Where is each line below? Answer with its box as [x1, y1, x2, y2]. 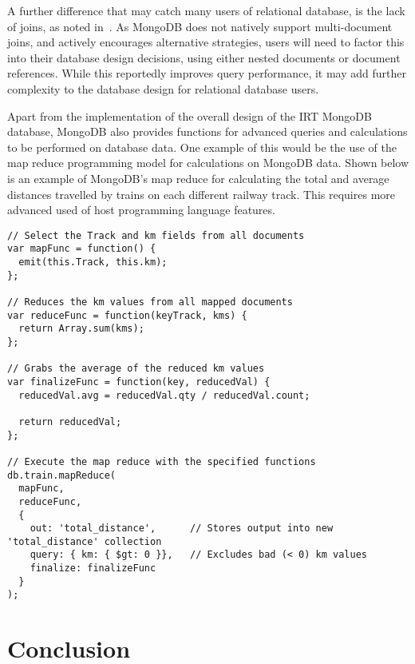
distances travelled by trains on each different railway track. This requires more [7, 185, 395, 202]
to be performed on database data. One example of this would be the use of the [7, 138, 397, 155]
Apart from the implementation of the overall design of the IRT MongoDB [7, 107, 372, 124]
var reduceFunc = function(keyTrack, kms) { [7, 309, 247, 321]
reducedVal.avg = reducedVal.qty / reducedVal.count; [18, 389, 310, 401]
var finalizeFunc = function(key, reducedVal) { [7, 376, 271, 388]
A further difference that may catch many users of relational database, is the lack [7, 2, 405, 18]
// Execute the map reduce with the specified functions [7, 455, 316, 467]
